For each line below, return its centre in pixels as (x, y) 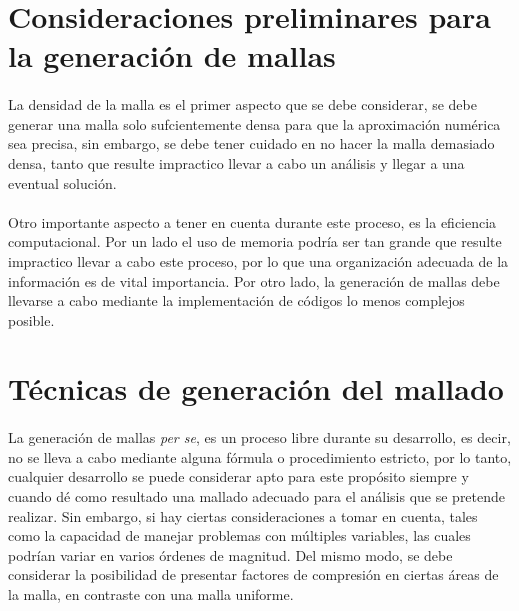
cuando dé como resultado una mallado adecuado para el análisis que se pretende (257, 496)
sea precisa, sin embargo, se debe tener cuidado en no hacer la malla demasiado (251, 143)
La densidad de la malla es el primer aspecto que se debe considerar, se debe (242, 104)
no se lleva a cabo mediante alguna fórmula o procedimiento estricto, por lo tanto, (260, 456)
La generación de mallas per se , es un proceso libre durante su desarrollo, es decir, (259, 437)
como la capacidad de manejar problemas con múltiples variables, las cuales (239, 535)
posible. (31, 319)
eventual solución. (62, 182)
